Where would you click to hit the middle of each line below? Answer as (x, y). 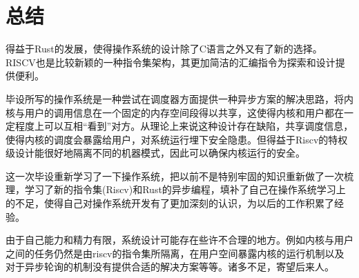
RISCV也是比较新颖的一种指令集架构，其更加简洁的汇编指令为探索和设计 (171, 62)
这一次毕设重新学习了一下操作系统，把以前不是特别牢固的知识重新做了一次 (175, 176)
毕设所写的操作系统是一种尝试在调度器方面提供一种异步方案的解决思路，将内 (179, 98)
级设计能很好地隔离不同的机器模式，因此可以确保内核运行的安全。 (155, 153)
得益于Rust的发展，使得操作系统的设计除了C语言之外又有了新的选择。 (164, 49)
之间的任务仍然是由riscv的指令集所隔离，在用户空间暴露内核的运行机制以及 (175, 253)
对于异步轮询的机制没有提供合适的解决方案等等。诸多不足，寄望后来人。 (170, 267)
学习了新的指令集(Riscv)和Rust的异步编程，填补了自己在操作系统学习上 (185, 189)
